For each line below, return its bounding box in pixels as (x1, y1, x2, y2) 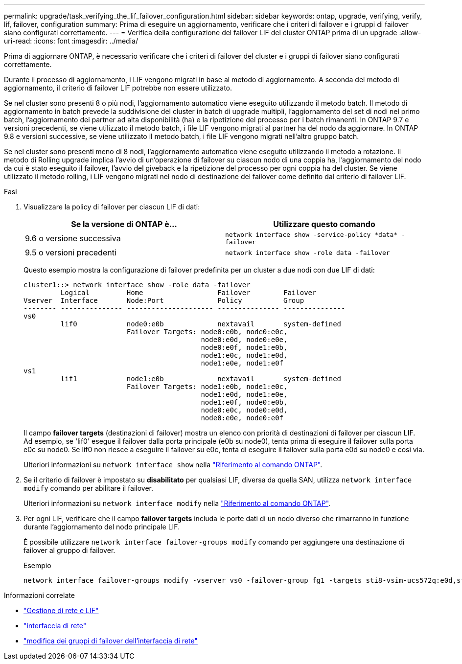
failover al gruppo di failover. (23, 546, 115, 554)
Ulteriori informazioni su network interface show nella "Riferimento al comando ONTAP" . (23, 460, 323, 469)
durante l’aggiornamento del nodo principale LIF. (23, 523, 180, 531)
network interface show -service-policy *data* (225, 231, 398, 238)
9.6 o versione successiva (25, 233, 121, 243)
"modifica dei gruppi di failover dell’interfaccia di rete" (23, 637, 198, 645)
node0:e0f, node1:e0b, (201, 343, 288, 351)
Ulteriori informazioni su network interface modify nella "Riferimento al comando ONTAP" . (23, 499, 331, 507)
